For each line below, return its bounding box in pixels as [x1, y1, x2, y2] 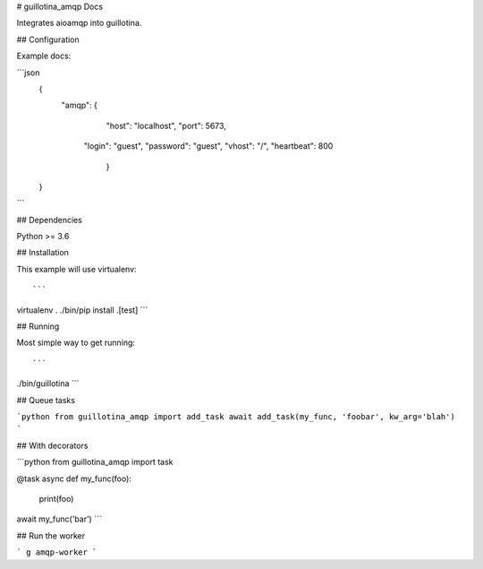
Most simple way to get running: [16, 337, 136, 349]
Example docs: [16, 50, 72, 62]
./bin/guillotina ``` [16, 378, 80, 389]
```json [16, 67, 40, 78]
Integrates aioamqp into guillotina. [16, 18, 142, 29]
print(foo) [38, 493, 74, 504]
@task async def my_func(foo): [16, 473, 131, 484]
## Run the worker [16, 530, 86, 541]
